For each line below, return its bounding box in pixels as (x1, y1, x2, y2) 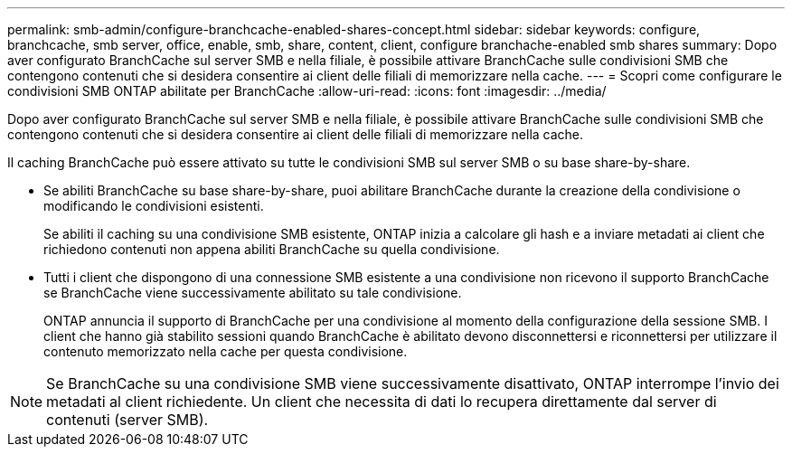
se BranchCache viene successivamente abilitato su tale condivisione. (43, 285, 462, 300)
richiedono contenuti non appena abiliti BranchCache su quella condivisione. (43, 241, 500, 257)
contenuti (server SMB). (46, 411, 209, 429)
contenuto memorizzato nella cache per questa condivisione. (43, 344, 408, 359)
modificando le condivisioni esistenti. (43, 198, 264, 213)
